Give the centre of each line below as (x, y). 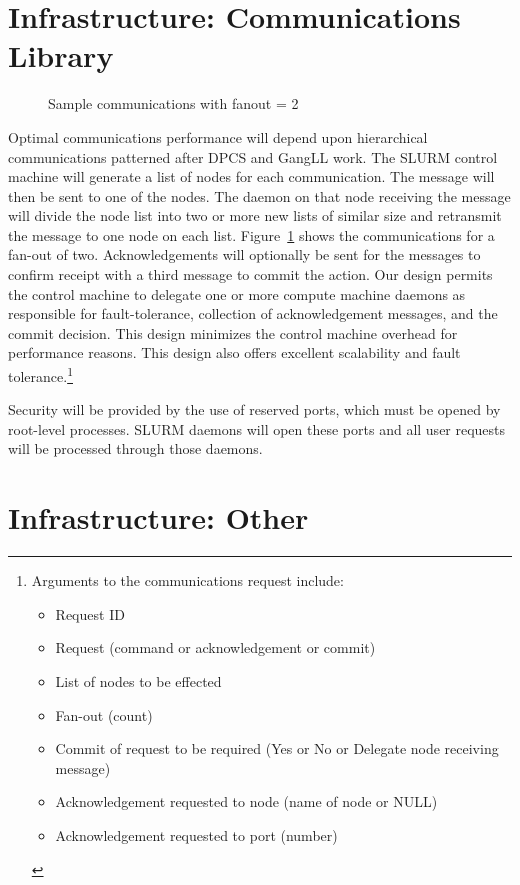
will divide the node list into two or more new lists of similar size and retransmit (255, 215)
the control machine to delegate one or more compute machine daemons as (237, 293)
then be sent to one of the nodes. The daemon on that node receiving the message (259, 195)
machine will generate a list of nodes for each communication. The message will (251, 176)
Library (61, 55)
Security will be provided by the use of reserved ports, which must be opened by (254, 409)
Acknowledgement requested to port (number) (196, 834)
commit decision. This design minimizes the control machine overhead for (233, 332)
